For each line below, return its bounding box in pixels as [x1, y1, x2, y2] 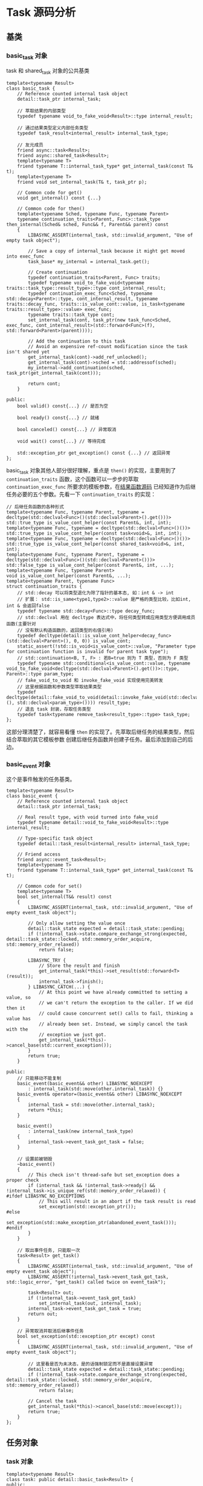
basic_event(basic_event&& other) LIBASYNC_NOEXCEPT [17, 1080, 153, 1087]
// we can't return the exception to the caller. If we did [38, 1000, 193, 1006]
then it [6, 1005, 26, 1011]
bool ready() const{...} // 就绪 [17, 415, 100, 421]
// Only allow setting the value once [28, 920, 126, 926]
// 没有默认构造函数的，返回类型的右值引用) [17, 627, 114, 634]
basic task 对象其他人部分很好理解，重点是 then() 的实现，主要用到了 [6, 466, 176, 475]
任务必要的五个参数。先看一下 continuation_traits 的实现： [6, 490, 156, 498]
